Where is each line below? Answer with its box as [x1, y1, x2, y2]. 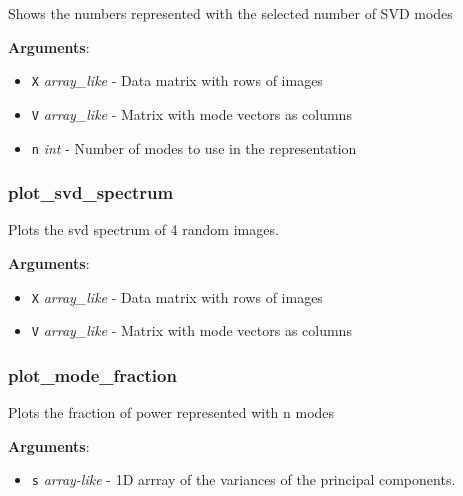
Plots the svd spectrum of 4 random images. [8, 219, 279, 240]
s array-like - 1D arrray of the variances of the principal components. [31, 469, 456, 490]
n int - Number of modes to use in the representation [31, 137, 357, 158]
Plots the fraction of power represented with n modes [8, 402, 335, 423]
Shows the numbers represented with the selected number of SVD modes [8, 3, 453, 23]
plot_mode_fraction [8, 362, 177, 387]
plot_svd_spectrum [8, 180, 174, 205]
